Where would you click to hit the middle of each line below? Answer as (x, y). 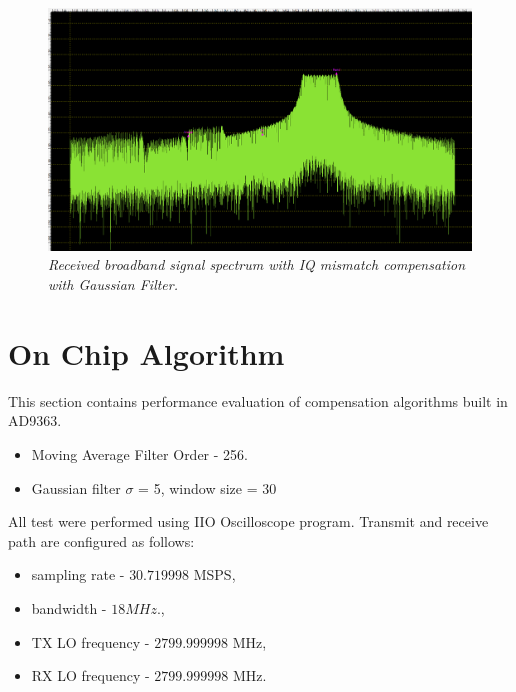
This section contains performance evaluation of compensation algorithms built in (258, 400)
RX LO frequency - (90, 675)
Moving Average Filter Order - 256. (139, 453)
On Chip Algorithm (146, 352)
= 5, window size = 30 (207, 487)
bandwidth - (69, 607)
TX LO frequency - (90, 641)
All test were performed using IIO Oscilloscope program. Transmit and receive (248, 521)
